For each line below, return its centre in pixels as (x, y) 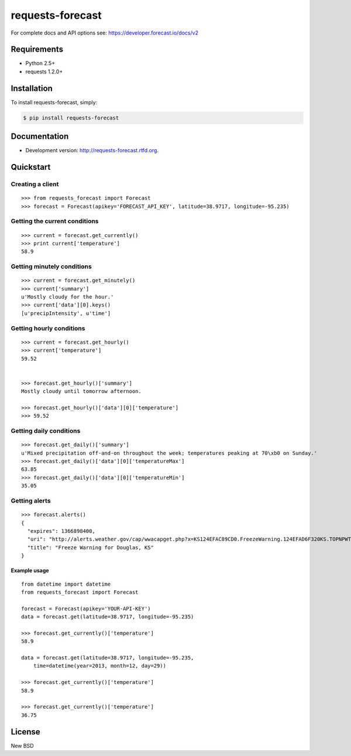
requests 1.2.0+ (44, 71)
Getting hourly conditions (48, 328)
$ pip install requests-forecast (71, 118)
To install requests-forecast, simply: (54, 102)
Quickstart (31, 167)
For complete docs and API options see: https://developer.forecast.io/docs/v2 (105, 33)
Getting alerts (31, 501)
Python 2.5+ (40, 63)
